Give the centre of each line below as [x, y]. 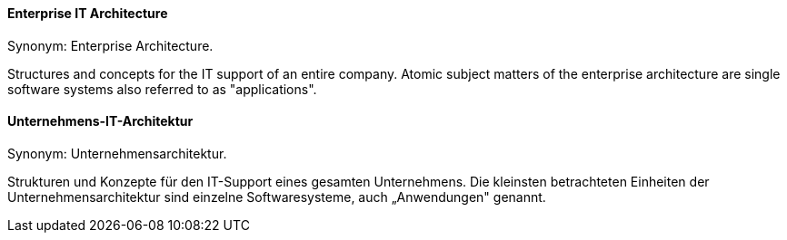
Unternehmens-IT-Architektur [100, 121]
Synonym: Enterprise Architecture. [110, 45]
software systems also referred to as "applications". [162, 89]
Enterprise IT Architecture [88, 13]
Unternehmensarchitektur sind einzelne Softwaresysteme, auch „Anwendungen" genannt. [277, 197]
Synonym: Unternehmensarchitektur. [117, 153]
